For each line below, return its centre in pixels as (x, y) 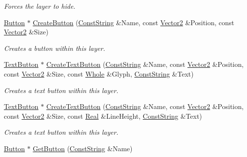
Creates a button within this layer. (54, 48)
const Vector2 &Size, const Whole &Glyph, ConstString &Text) (99, 73)
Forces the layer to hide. (40, 6)
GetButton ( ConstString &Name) (83, 148)
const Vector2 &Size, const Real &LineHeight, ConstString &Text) (103, 116)
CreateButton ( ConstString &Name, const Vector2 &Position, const (133, 22)
